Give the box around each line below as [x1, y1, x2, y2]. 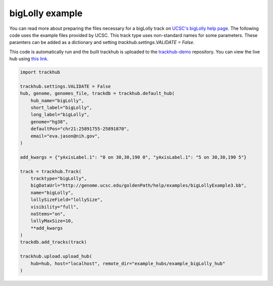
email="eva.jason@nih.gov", [30, 133, 101, 139]
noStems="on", [30, 211, 66, 217]
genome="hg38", [30, 119, 68, 125]
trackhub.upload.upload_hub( [20, 254, 93, 259]
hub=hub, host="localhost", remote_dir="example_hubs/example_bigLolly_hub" [30, 261, 225, 266]
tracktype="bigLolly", [30, 175, 87, 181]
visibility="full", [30, 204, 79, 210]
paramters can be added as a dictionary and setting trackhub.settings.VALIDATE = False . [9, 39, 195, 46]
